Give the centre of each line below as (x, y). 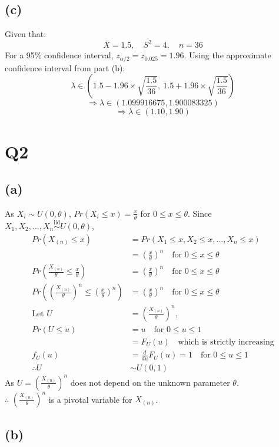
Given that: (26, 34)
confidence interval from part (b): (65, 67)
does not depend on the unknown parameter (150, 382)
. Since (200, 213)
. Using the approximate (227, 55)
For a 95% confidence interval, (59, 55)
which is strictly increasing (226, 342)
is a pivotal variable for (90, 399)
